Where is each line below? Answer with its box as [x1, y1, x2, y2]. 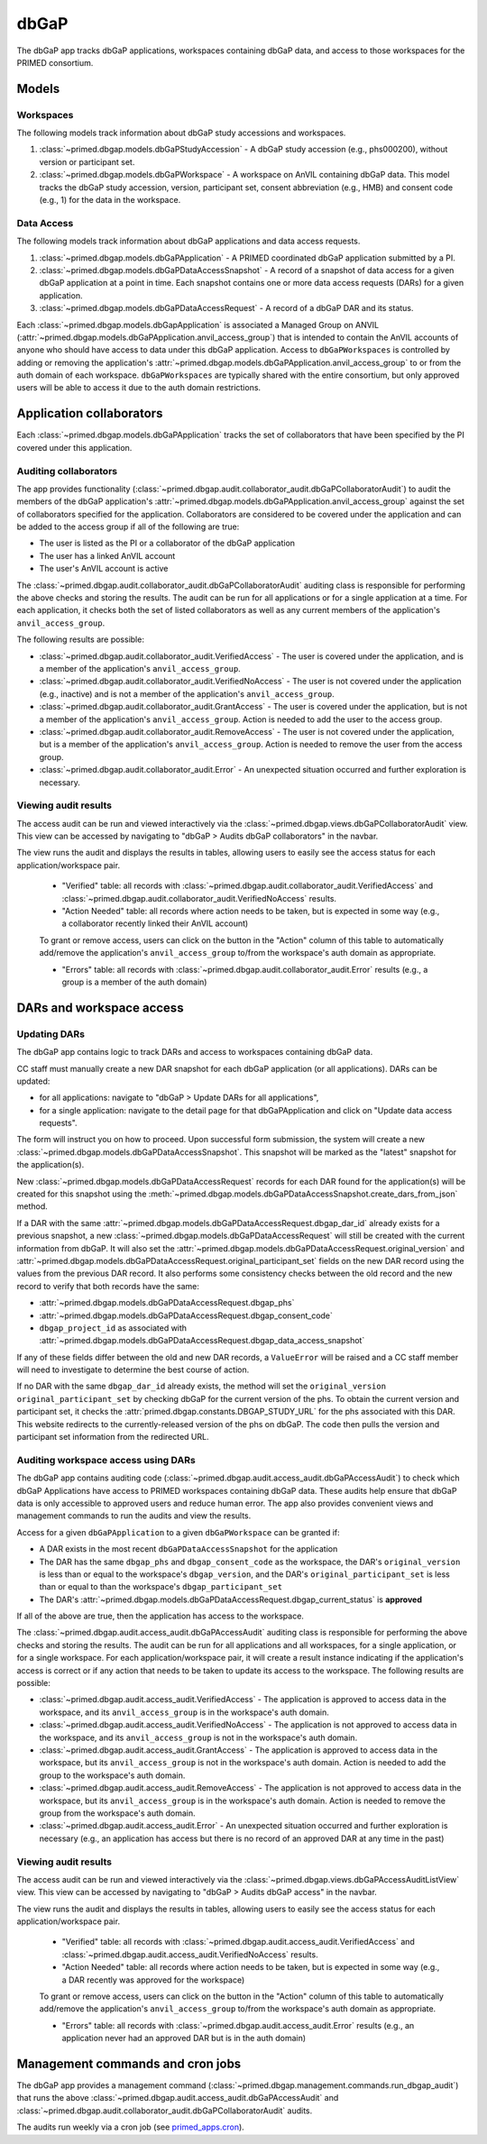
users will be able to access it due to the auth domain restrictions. [16, 382, 262, 393]
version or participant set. [39, 156, 135, 167]
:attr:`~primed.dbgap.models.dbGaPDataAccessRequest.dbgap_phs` [39, 1297, 295, 1308]
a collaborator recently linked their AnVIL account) [61, 918, 249, 929]
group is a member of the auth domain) [61, 976, 207, 987]
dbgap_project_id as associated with [39, 1322, 188, 1333]
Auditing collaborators [16, 464, 117, 477]
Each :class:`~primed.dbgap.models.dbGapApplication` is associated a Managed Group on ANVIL [16, 319, 380, 330]
